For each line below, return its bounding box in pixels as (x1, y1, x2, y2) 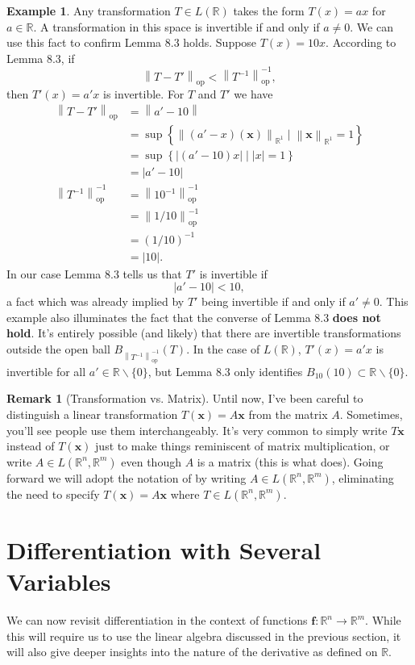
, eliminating (331, 469, 394, 486)
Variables (6, 565, 111, 598)
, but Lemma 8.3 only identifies (147, 362, 303, 379)
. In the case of (186, 340, 260, 357)
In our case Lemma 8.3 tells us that (6, 265, 182, 282)
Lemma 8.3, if (6, 49, 75, 66)
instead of (6, 437, 55, 454)
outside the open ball (6, 340, 110, 357)
